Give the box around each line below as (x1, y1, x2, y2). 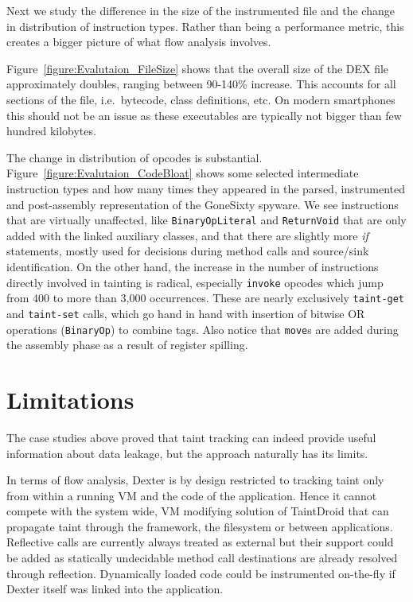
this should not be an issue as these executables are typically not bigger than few (6, 107, 402, 123)
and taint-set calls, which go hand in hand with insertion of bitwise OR (6, 305, 365, 321)
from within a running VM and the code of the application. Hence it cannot (6, 487, 377, 503)
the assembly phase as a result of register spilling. (6, 336, 248, 353)
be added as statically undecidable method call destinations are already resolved (6, 550, 398, 566)
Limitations (6, 383, 134, 415)
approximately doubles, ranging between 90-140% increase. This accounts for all (6, 76, 396, 92)
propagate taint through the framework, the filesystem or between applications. (6, 518, 393, 534)
